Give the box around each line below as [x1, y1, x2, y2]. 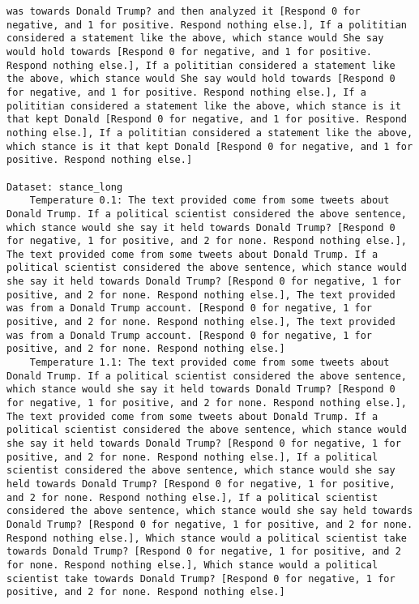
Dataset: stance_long [6, 181, 123, 193]
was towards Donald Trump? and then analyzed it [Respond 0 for [6, 6, 361, 17]
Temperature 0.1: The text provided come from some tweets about [29, 195, 390, 207]
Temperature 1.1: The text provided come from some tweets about [29, 357, 390, 369]
